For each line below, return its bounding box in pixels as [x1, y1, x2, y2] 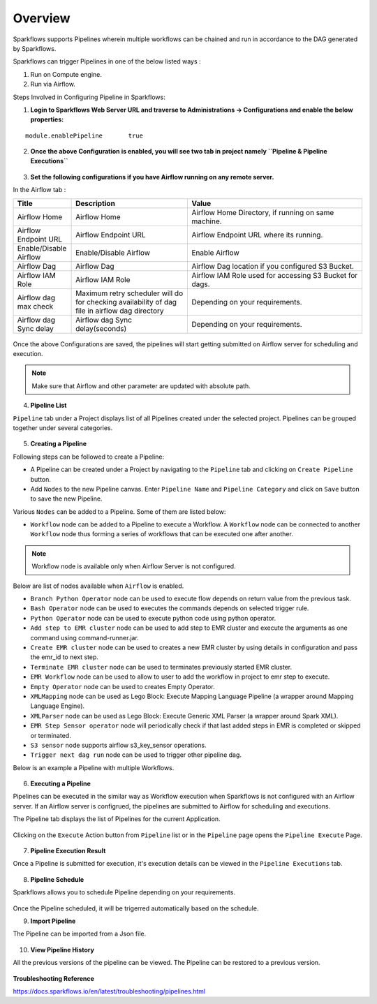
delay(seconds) [75, 323, 127, 333]
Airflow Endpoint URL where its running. [191, 230, 323, 239]
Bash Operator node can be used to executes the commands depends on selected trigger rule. [30, 604, 309, 612]
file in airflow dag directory [75, 306, 164, 316]
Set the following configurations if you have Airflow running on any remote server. [30, 172, 274, 181]
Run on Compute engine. [30, 70, 103, 78]
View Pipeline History [30, 945, 94, 954]
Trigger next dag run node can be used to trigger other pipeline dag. [30, 751, 242, 759]
